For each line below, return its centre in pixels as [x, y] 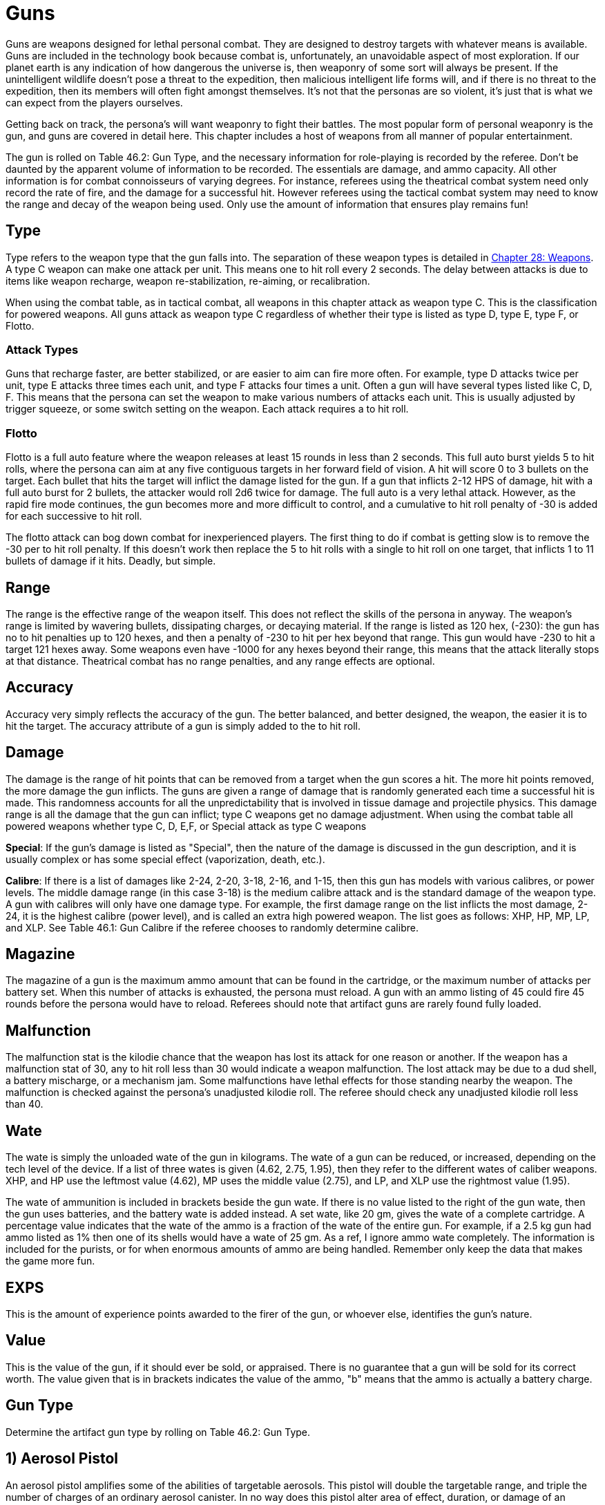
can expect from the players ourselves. [94, 102]
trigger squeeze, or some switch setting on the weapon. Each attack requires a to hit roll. [207, 409]
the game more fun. [50, 1261]
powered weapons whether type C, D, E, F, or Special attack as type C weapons [186, 826]
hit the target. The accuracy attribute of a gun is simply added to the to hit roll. [183, 726]
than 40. [25, 1104]
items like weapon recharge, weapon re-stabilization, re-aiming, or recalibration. [188, 281]
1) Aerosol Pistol [62, 1459]
